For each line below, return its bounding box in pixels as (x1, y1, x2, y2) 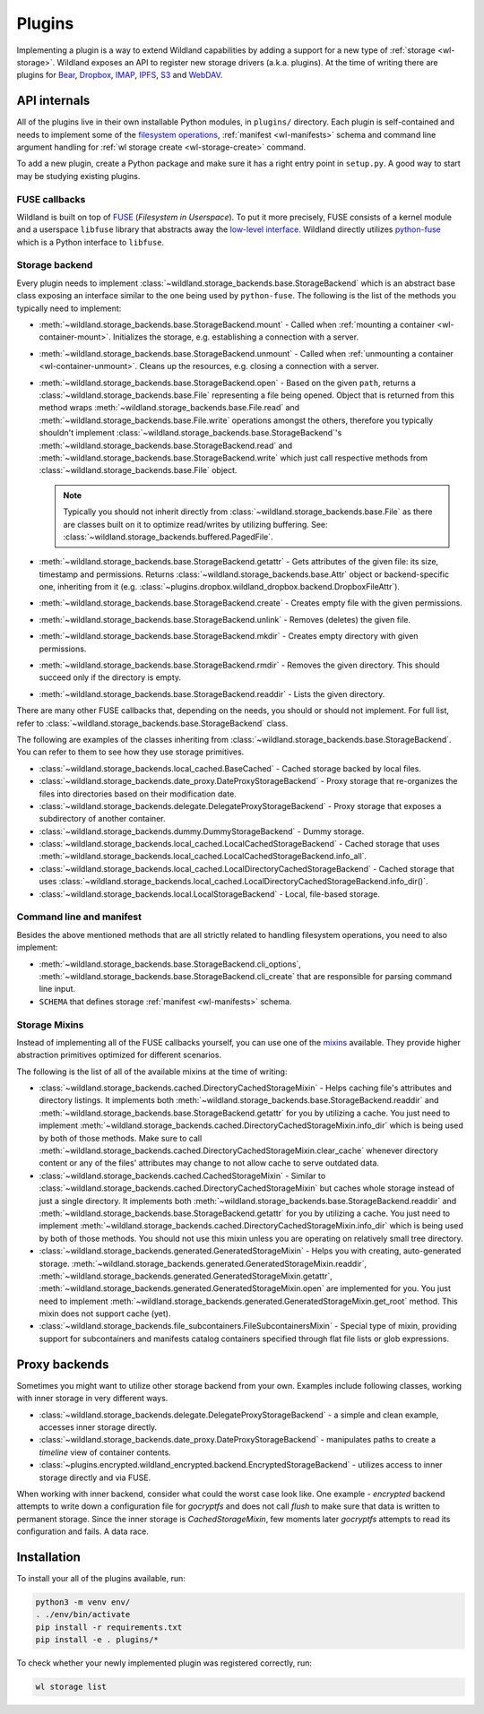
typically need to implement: (16, 303, 122, 314)
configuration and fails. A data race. (16, 1526, 150, 1537)
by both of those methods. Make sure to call (39, 1133, 203, 1143)
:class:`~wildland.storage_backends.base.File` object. (39, 465, 238, 476)
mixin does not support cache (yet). (39, 1308, 171, 1319)
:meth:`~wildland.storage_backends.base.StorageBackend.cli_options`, (39, 959, 302, 969)
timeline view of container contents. (39, 1447, 172, 1458)
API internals (16, 93, 91, 108)
